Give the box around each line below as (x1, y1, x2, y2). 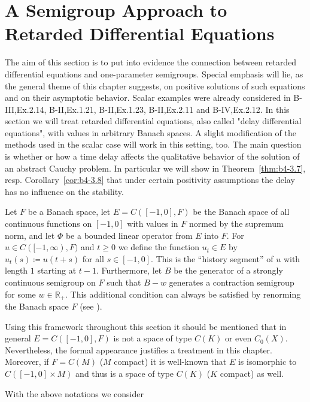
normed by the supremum (189, 217, 284, 230)
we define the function (118, 241, 199, 253)
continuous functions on (5, 217, 92, 230)
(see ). (80, 300, 102, 313)
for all (82, 252, 104, 265)
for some (5, 287, 36, 300)
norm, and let (5, 229, 55, 241)
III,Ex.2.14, (5, 103, 47, 115)
